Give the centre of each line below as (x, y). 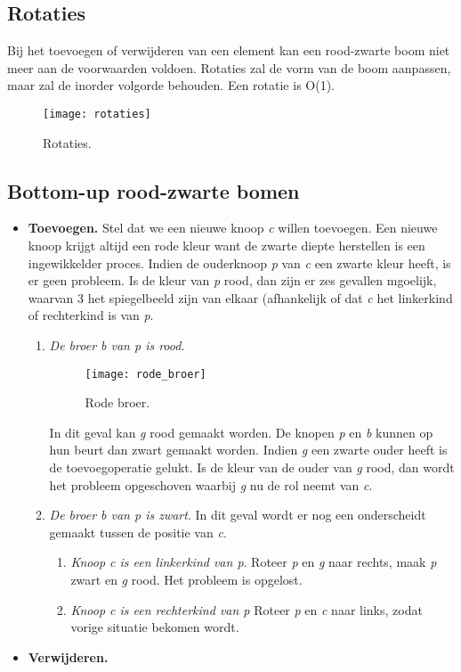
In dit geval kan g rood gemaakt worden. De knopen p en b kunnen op (241, 432)
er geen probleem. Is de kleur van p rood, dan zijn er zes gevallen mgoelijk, (232, 280)
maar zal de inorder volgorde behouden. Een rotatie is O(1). (171, 85)
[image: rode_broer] (146, 374)
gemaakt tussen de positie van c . (138, 532)
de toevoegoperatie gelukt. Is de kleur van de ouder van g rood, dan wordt (252, 467)
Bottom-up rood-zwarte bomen (154, 190)
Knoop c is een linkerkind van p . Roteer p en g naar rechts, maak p (254, 562)
